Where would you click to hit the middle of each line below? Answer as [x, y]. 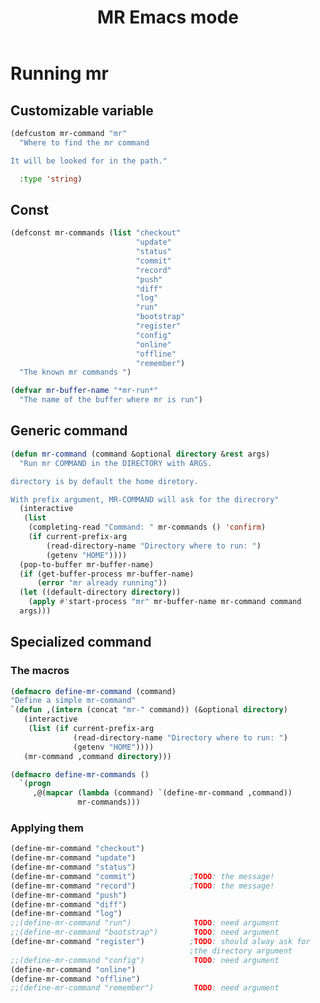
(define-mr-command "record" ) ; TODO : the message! [142, 886]
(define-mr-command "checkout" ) [77, 849]
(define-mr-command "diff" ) [69, 904]
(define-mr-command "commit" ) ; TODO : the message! [142, 876]
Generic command [69, 431]
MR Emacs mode [168, 17]
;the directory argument [241, 951]
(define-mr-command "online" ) [73, 969]
